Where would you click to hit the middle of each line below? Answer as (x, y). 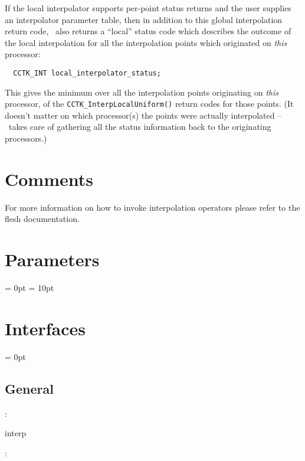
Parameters (52, 259)
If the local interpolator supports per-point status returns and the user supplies (148, 8)
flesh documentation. (42, 219)
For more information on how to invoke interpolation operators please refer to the (152, 207)
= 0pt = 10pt (29, 288)
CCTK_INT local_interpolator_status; (87, 73)
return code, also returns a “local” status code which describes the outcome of (148, 31)
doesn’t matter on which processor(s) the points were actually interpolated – (143, 115)
